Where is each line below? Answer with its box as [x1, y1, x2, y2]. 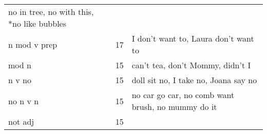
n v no [8, 74, 31, 86]
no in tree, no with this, [8, 6, 94, 17]
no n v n [8, 94, 39, 107]
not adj [8, 116, 34, 127]
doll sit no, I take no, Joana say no [131, 74, 257, 86]
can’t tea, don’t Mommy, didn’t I [131, 59, 251, 71]
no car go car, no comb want [131, 89, 235, 101]
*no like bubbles [8, 17, 66, 29]
